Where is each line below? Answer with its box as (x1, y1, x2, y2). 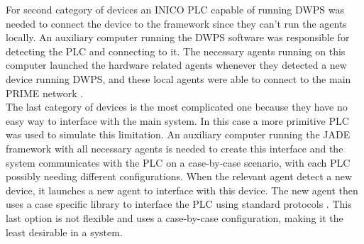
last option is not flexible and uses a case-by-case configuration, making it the (6, 210, 343, 225)
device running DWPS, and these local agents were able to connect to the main (6, 71, 351, 86)
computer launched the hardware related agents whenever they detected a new (6, 57, 347, 72)
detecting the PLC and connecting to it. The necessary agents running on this (6, 43, 346, 58)
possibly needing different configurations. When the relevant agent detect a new (6, 169, 353, 184)
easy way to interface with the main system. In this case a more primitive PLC (6, 113, 349, 128)
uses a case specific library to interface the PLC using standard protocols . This (6, 196, 352, 211)
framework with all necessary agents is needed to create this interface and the (6, 140, 343, 155)
